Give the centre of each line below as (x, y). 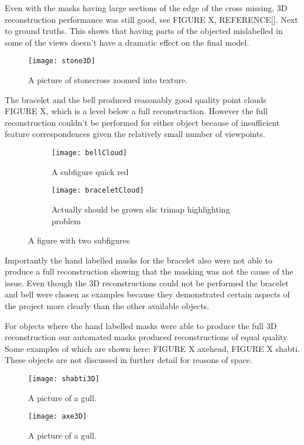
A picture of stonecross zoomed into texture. (108, 80)
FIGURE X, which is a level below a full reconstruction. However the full (136, 111)
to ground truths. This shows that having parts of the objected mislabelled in (144, 31)
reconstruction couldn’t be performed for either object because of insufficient (142, 122)
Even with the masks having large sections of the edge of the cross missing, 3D (146, 8)
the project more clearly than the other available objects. (107, 306)
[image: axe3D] (58, 417)
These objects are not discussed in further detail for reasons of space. (129, 360)
